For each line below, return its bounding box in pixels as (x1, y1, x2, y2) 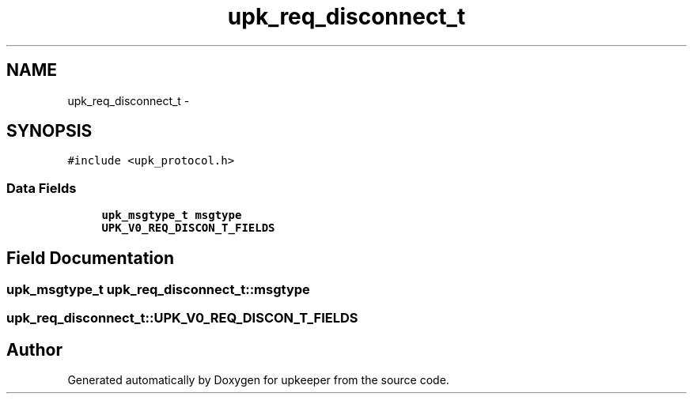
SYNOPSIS (6, 121, 93, 142)
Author (6, 339, 62, 360)
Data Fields (6, 179, 77, 196)
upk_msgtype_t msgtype (101, 209, 242, 222)
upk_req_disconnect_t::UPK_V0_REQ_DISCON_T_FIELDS (6, 310, 358, 326)
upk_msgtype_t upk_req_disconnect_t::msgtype (6, 281, 310, 298)
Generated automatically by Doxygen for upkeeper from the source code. (67, 373, 449, 387)
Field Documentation (6, 247, 174, 268)
